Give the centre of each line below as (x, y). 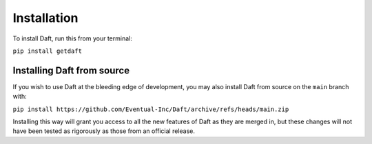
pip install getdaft (48, 51)
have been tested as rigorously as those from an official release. (104, 131)
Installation (45, 18)
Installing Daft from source (71, 70)
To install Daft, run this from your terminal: (72, 38)
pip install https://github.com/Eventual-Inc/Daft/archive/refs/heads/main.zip (151, 109)
